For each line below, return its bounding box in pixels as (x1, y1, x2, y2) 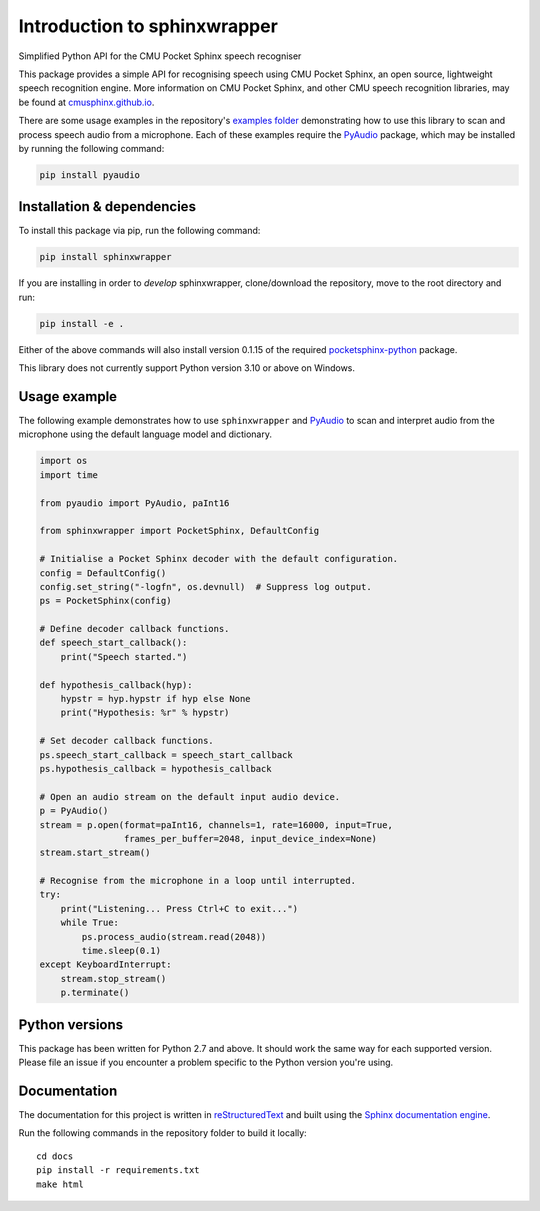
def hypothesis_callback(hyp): (39, 679, 194, 690)
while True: (60, 917, 120, 929)
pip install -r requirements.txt (36, 1165, 200, 1176)
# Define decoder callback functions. (39, 623, 230, 635)
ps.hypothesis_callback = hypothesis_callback (39, 763, 272, 774)
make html (36, 1178, 84, 1190)
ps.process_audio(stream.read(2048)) (81, 931, 267, 942)
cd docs (36, 1150, 74, 1162)
